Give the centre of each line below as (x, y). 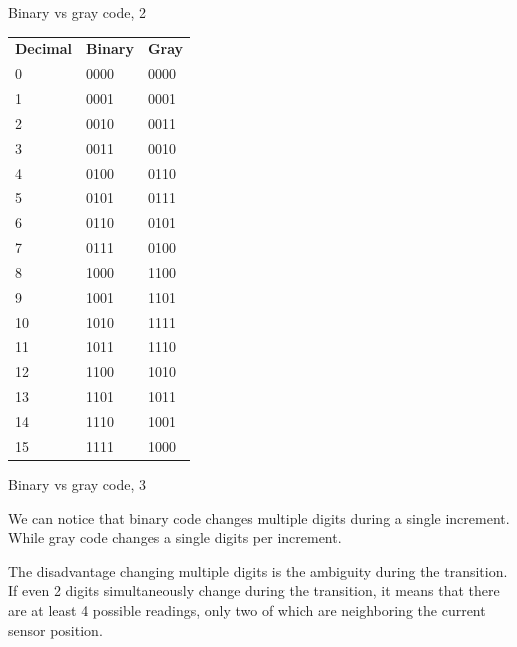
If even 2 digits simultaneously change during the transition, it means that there (254, 590)
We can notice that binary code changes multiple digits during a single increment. (259, 517)
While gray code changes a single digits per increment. (175, 537)
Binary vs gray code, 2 (77, 12)
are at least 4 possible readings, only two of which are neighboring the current (247, 609)
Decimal (44, 48)
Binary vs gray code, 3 (77, 483)
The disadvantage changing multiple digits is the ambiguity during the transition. (258, 570)
